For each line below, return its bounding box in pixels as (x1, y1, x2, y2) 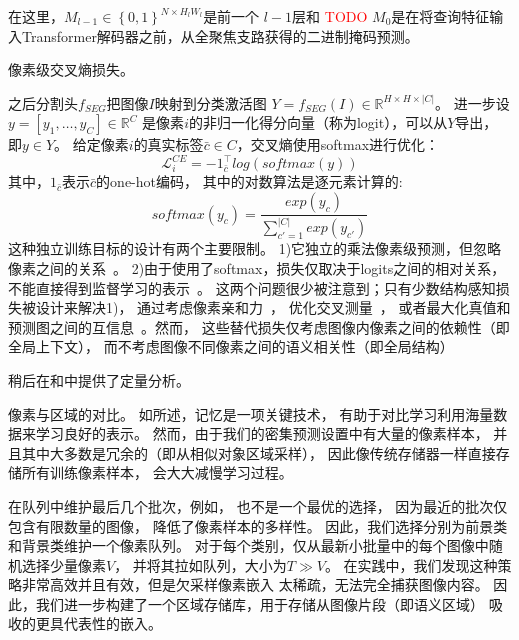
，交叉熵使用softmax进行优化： (236, 134, 440, 155)
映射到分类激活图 (154, 92, 267, 113)
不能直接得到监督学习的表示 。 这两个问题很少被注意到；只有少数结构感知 (8, 277, 496, 298)
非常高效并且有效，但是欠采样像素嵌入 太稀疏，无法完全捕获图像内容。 (21, 574, 489, 595)
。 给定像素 (54, 134, 129, 155)
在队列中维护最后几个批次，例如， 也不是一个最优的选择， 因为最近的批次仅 (8, 495, 508, 516)
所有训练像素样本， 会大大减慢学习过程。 (21, 462, 293, 483)
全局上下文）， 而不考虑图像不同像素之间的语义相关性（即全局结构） (8, 336, 454, 357)
